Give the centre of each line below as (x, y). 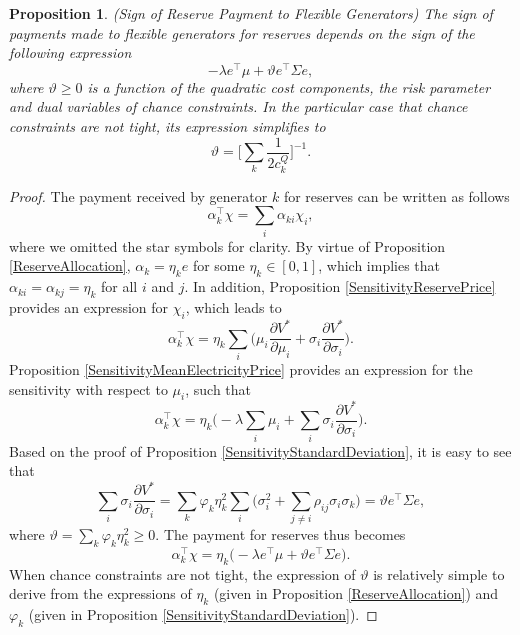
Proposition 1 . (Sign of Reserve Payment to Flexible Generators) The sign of (251, 13)
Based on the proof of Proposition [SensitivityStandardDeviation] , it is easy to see (260, 450)
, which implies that (379, 265)
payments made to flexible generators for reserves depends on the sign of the (242, 32)
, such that (218, 388)
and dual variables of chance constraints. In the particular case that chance (238, 106)
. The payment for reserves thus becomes (280, 534)
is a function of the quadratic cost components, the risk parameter (289, 86)
